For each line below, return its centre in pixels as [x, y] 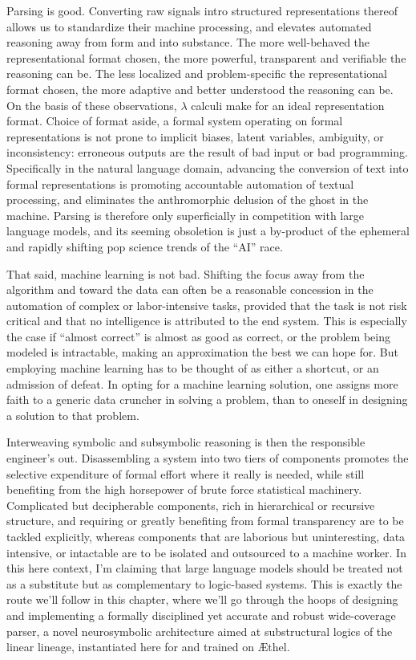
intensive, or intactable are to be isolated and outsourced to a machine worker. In [206, 552]
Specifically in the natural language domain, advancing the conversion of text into [208, 167]
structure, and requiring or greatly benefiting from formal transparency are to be [205, 521]
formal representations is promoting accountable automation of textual [180, 183]
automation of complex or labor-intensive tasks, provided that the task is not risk [207, 305]
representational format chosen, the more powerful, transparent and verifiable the [206, 57]
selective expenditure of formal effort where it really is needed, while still [186, 473]
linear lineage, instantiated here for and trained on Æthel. [148, 647]
